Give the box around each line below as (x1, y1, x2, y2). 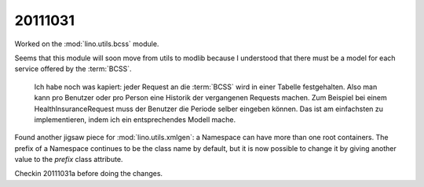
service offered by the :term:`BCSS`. (14, 64, 132, 74)
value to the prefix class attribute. (14, 155, 123, 164)
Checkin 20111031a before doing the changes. (14, 169, 163, 178)
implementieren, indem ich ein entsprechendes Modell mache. (34, 114, 236, 124)
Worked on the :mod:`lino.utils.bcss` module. (14, 39, 159, 49)
